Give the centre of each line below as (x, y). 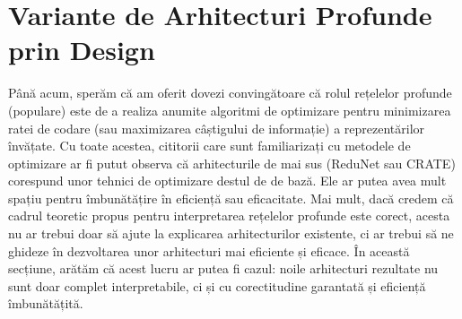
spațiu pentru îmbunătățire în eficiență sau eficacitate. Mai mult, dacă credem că (231, 198)
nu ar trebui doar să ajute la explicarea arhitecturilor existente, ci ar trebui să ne (231, 233)
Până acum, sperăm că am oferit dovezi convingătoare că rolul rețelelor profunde (230, 93)
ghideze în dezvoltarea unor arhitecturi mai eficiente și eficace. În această (209, 250)
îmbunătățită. (46, 303)
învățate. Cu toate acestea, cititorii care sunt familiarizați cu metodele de (209, 146)
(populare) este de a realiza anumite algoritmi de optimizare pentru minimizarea (230, 110)
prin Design (82, 50)
